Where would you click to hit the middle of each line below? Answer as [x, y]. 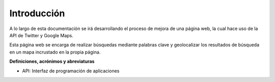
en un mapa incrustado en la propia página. [55, 52]
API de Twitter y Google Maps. [41, 35]
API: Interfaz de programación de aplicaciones [71, 71]
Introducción [37, 13]
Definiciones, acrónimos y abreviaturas [52, 62]
